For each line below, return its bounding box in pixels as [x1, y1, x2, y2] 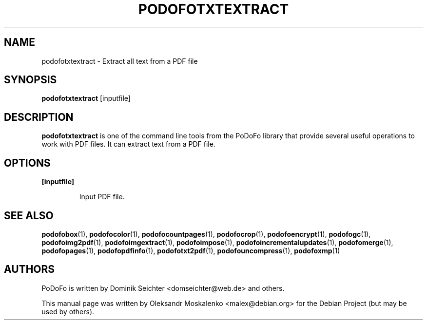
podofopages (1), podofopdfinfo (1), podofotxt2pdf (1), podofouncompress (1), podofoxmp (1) [41, 246, 340, 255]
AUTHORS [4, 263, 55, 276]
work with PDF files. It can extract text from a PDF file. [41, 140, 215, 149]
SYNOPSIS [4, 74, 57, 86]
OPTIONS [4, 156, 51, 169]
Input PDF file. [79, 192, 125, 201]
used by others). [41, 307, 95, 316]
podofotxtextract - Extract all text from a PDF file [41, 57, 198, 65]
